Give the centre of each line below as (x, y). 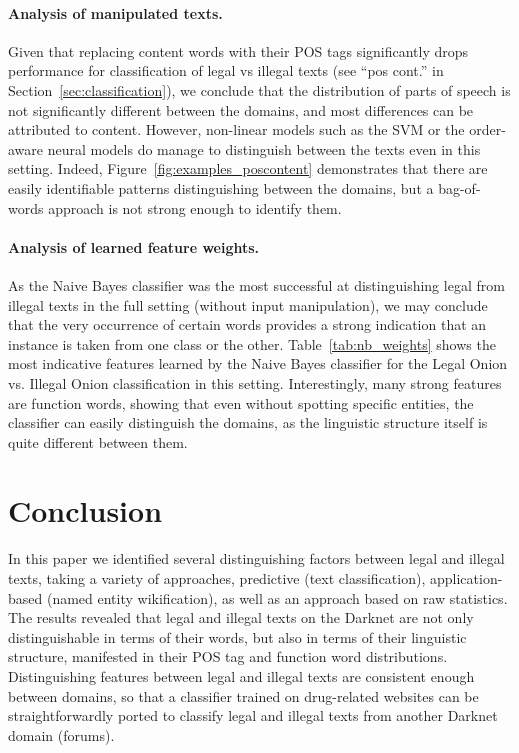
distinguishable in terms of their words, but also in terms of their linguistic (237, 636)
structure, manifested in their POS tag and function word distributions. (228, 656)
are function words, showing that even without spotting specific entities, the (241, 402)
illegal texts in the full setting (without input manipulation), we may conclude (248, 304)
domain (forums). (61, 734)
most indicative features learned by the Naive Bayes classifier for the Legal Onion (258, 363)
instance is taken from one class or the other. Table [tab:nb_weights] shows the (252, 343)
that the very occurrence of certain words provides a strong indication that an (247, 324)
